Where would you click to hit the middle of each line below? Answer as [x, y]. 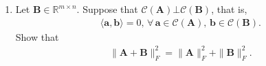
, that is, [229, 9]
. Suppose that [107, 9]
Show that [37, 36]
